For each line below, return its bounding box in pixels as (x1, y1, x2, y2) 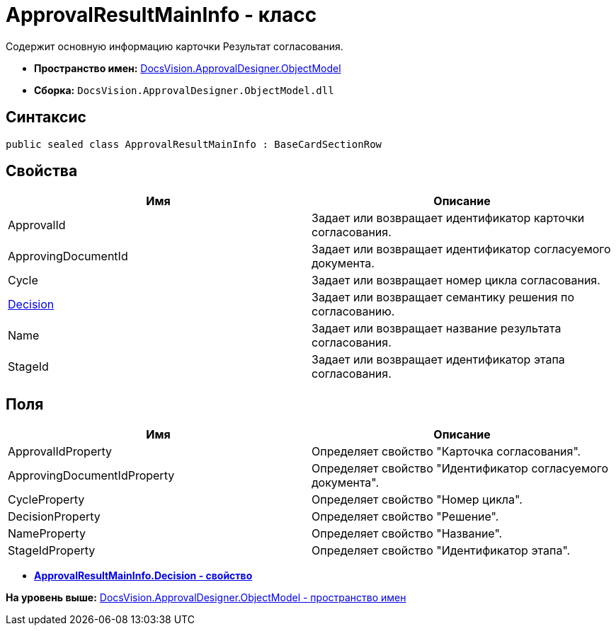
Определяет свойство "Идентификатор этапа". (312, 543, 571, 558)
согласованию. (312, 304, 395, 319)
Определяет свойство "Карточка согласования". (312, 444, 581, 459)
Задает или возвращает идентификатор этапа (312, 352, 565, 367)
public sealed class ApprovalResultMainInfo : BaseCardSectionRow (6, 138, 382, 150)
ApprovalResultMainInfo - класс (6, 3, 317, 27)
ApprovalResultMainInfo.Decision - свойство (34, 569, 253, 582)
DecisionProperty (8, 509, 101, 524)
